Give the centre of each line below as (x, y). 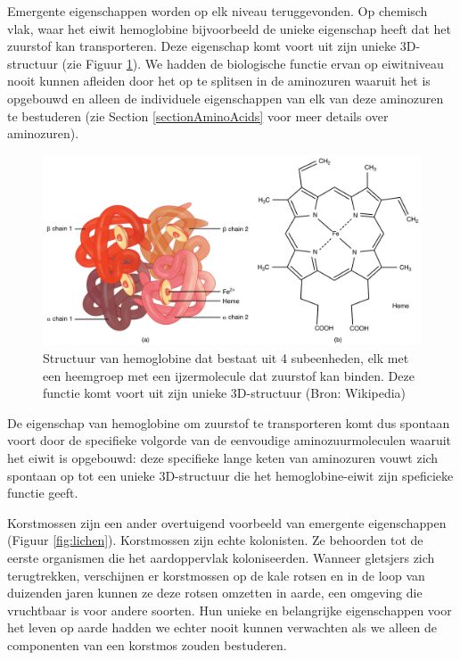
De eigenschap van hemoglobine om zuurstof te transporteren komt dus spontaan (229, 422)
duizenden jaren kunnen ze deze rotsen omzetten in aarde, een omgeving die (215, 593)
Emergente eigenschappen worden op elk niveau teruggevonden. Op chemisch (218, 11)
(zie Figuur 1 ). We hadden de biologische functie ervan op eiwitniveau (253, 63)
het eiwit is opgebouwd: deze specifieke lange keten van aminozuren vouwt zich (223, 457)
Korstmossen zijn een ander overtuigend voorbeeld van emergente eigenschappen (227, 522)
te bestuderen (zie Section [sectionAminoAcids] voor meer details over (198, 115)
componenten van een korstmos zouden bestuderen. (147, 644)
